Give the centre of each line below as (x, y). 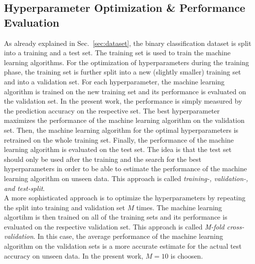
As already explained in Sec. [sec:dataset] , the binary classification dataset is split (128, 43)
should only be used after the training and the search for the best (103, 159)
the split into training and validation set (65, 207)
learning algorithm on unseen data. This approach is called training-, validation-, (126, 178)
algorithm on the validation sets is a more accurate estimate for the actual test (123, 246)
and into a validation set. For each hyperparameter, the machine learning (114, 81)
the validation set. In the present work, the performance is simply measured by (123, 101)
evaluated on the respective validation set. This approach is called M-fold (114, 226)
